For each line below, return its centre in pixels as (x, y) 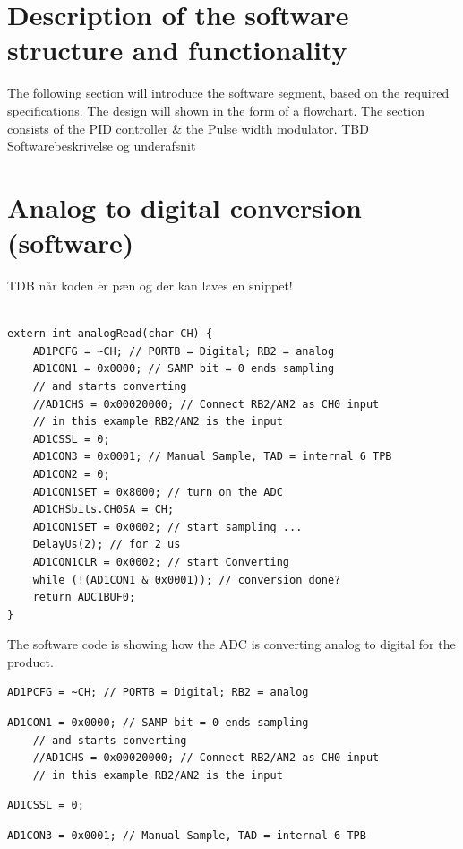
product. (30, 661)
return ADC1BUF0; (84, 598)
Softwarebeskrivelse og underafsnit (102, 146)
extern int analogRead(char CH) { (110, 334)
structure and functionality (177, 50)
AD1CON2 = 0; (71, 474)
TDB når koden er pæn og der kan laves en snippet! (150, 285)
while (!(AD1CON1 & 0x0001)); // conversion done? (187, 580)
